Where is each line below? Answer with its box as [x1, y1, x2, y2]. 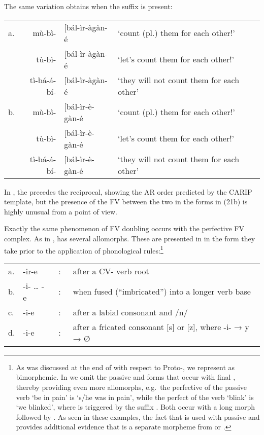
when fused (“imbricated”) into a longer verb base [73, 285, 251, 298]
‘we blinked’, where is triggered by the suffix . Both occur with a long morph [16, 402, 255, 412]
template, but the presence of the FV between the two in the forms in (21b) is [4, 196, 248, 207]
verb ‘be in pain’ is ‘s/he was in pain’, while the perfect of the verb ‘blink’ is [16, 391, 254, 402]
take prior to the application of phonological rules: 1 [4, 243, 163, 256]
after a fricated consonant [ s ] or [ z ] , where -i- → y [73, 320, 249, 333]
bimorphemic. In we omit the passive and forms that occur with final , [16, 372, 236, 382]
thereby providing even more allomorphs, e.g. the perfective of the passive [16, 382, 247, 392]
